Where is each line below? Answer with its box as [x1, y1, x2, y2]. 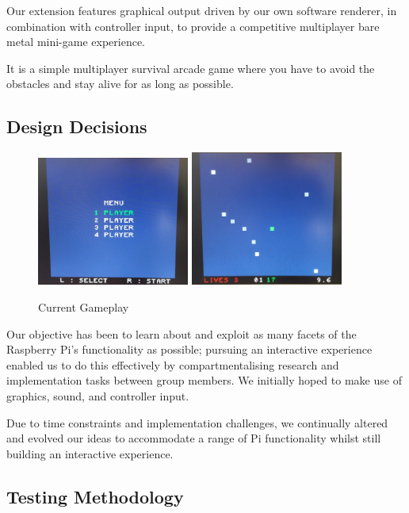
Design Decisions [6, 114, 147, 139]
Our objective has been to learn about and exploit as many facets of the [6, 325, 357, 342]
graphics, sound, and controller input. [6, 387, 189, 404]
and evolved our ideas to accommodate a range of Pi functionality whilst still [6, 430, 381, 446]
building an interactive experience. [6, 445, 174, 461]
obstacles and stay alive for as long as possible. [6, 75, 234, 92]
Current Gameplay [38, 298, 129, 315]
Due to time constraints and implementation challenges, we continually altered [6, 414, 388, 431]
